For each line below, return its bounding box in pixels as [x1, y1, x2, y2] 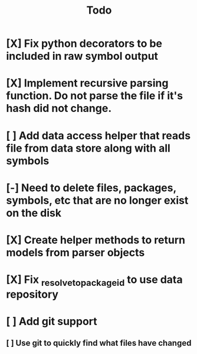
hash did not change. [6, 102, 112, 115]
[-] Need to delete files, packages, [6, 181, 177, 194]
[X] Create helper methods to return [6, 233, 186, 246]
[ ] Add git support [6, 314, 97, 328]
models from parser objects [6, 246, 145, 259]
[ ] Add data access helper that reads [6, 128, 191, 142]
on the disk [6, 206, 62, 220]
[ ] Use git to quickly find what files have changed [6, 338, 192, 348]
